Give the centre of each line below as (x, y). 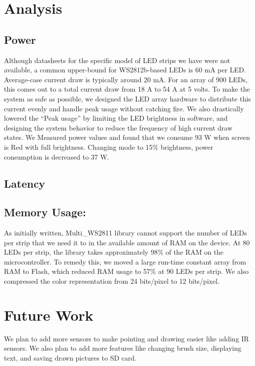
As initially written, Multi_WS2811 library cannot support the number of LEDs (126, 233)
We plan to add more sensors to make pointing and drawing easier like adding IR (127, 338)
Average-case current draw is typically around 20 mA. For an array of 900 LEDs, (126, 79)
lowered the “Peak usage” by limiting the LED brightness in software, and (116, 118)
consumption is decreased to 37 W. (57, 156)
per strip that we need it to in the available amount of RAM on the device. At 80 (127, 242)
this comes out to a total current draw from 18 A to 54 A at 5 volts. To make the (127, 89)
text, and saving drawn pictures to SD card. (70, 357)
